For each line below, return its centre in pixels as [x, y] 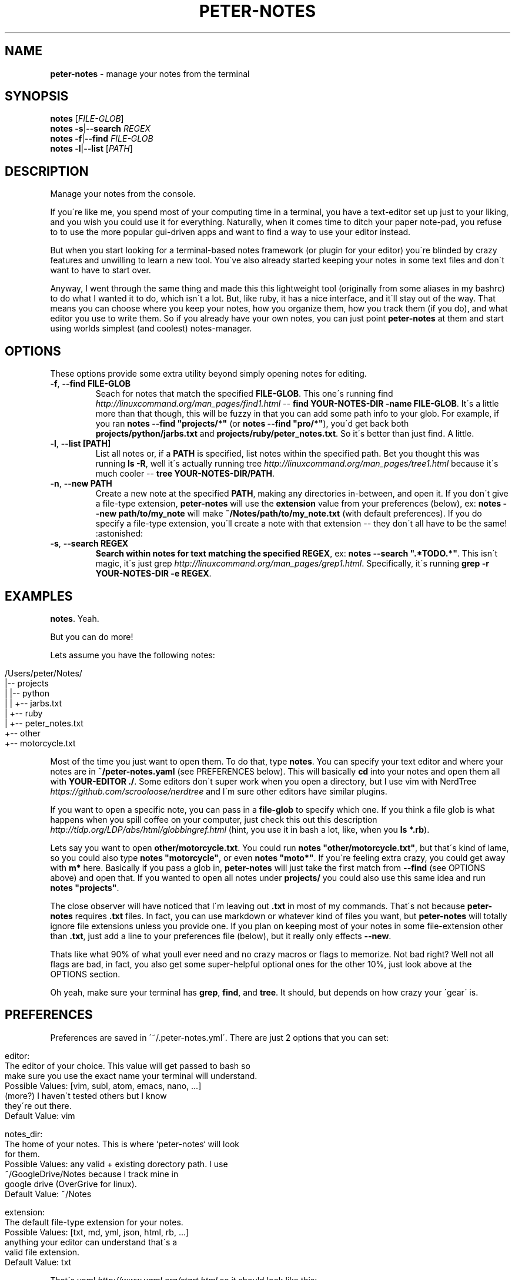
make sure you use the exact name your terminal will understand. [131, 1075]
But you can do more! [92, 636]
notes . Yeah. [75, 618]
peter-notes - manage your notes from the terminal [150, 73]
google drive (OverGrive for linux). [71, 1184]
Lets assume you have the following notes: [133, 655]
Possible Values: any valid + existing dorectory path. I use [116, 1164]
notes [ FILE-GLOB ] [87, 119]
